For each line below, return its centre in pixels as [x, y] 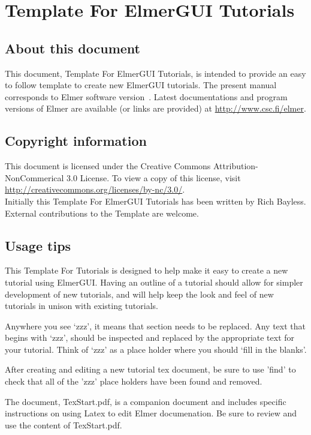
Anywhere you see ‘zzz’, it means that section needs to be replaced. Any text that [155, 325]
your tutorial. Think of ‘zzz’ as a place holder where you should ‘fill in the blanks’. [156, 349]
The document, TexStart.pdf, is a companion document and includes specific [146, 401]
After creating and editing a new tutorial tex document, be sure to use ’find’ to [150, 369]
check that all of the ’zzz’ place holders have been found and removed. [134, 381]
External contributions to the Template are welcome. [102, 213]
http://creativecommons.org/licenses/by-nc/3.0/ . [95, 189]
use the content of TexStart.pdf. [64, 424]
